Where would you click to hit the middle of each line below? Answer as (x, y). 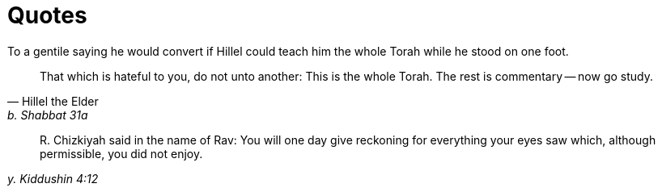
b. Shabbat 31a (48, 115)
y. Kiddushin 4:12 (53, 178)
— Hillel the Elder (53, 101)
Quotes (47, 15)
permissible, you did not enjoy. (121, 153)
